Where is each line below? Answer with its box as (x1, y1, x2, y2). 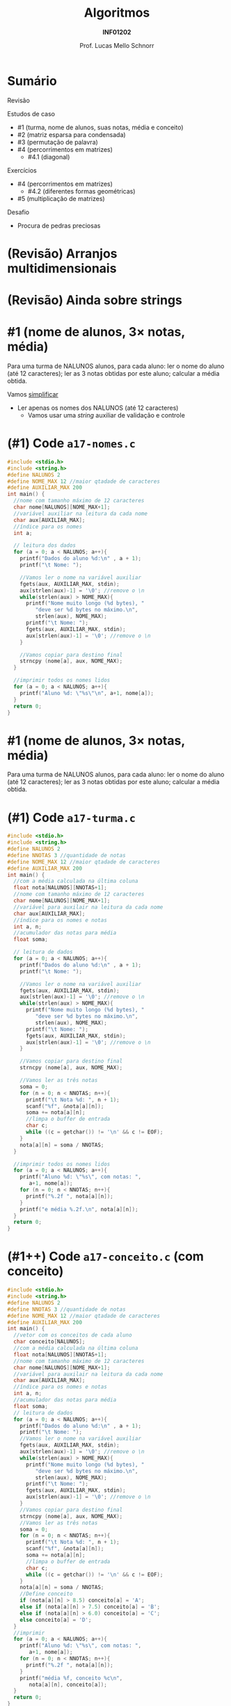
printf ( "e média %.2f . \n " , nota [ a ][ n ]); (19, 1206, 138, 1213)
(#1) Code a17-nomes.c (7, 436, 136, 452)
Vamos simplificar (7, 390, 59, 398)
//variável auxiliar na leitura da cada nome (13, 510, 148, 517)
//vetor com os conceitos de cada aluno (13, 1332, 132, 1339)
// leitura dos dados (13, 542, 77, 549)
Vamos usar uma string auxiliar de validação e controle (27, 411, 186, 419)
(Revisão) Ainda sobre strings (7, 292, 183, 308)
